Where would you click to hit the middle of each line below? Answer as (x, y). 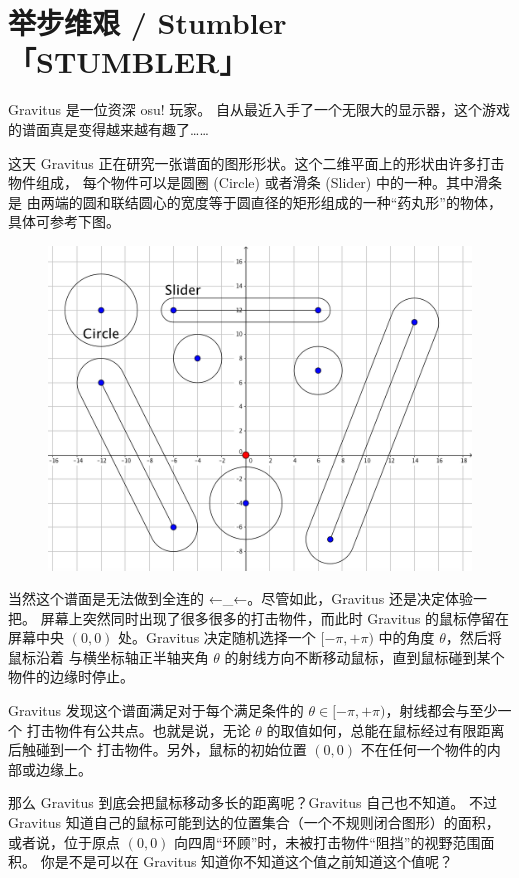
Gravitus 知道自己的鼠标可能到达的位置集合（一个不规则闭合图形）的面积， (254, 822)
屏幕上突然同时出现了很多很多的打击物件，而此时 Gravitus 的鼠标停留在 (275, 617)
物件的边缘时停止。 (71, 676)
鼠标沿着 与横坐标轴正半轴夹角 (108, 656)
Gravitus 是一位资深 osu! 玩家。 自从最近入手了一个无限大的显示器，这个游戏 (259, 109)
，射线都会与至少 (441, 710)
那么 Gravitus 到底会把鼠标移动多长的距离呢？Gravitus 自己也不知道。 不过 (252, 802)
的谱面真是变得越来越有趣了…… (108, 128)
